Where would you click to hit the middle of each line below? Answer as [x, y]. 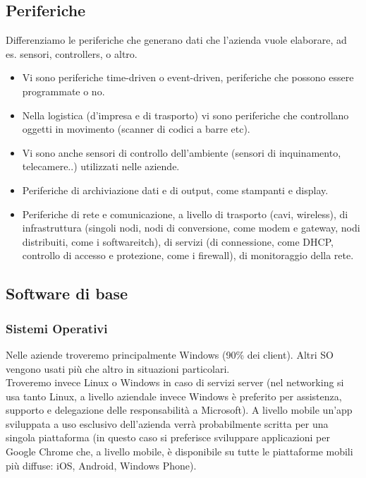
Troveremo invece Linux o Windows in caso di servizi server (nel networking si [175, 382]
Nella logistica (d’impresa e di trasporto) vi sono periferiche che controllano [185, 115]
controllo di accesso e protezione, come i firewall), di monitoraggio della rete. [188, 255]
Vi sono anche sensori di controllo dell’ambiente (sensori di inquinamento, [182, 152]
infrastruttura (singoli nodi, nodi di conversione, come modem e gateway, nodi [191, 228]
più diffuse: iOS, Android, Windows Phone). [101, 465]
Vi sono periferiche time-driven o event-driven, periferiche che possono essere [188, 77]
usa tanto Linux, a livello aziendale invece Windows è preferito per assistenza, [174, 396]
